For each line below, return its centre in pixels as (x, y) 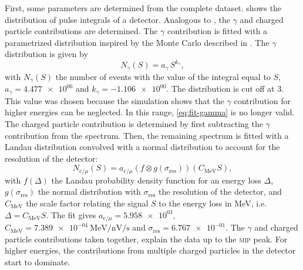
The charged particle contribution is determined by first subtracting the (134, 124)
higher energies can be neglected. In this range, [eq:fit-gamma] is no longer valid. (150, 112)
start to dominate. (38, 261)
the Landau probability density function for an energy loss (156, 180)
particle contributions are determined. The (81, 31)
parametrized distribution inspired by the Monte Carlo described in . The (137, 42)
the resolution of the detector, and (220, 191)
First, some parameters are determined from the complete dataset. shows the (143, 8)
